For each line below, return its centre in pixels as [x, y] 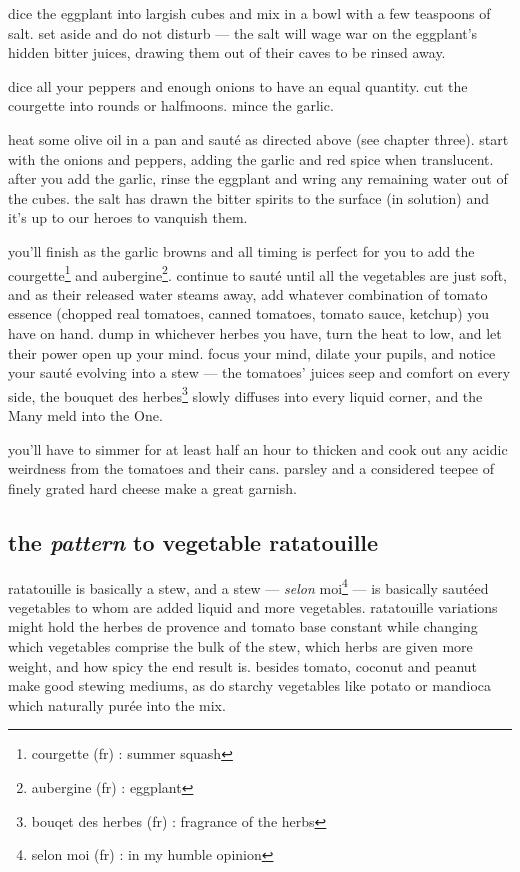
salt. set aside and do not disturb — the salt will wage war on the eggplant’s [243, 32]
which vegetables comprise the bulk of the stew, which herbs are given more [240, 646]
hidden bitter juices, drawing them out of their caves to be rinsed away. [227, 52]
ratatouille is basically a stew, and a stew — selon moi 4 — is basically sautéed [248, 586]
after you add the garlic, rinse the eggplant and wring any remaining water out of [258, 178]
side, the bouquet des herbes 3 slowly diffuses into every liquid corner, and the [245, 394]
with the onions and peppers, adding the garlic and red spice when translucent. [251, 158]
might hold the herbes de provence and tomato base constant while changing [243, 626]
